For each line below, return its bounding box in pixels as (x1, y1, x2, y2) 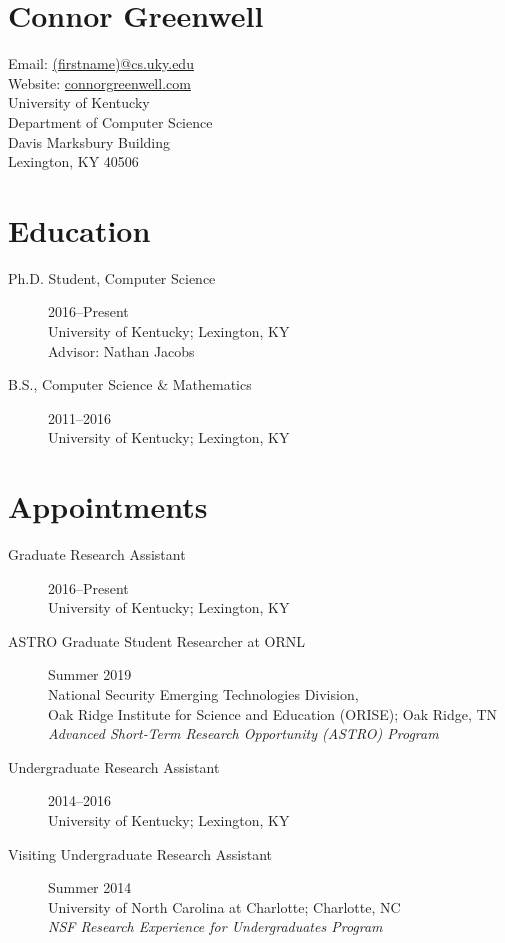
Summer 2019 (48, 664, 132, 685)
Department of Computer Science (8, 111, 213, 132)
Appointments (8, 486, 208, 527)
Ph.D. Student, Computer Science (8, 267, 216, 288)
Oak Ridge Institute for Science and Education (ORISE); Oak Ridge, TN (48, 703, 498, 724)
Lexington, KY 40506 (8, 151, 139, 172)
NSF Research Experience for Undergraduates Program (48, 916, 383, 937)
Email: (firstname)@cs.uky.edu (8, 53, 194, 74)
